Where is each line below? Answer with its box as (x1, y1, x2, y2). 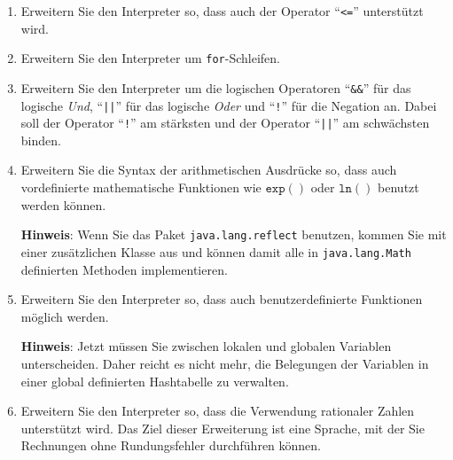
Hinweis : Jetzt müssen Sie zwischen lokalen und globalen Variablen (20, 337, 392, 355)
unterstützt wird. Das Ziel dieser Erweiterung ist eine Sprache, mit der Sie (20, 418, 425, 437)
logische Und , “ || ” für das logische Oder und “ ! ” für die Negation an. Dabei (20, 96, 437, 114)
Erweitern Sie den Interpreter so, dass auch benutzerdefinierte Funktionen (20, 290, 423, 308)
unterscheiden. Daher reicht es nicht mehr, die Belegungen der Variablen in (20, 354, 429, 372)
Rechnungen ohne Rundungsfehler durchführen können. (20, 436, 322, 455)
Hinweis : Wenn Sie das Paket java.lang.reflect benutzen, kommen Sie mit (20, 225, 447, 244)
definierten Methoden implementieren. (20, 260, 228, 278)
